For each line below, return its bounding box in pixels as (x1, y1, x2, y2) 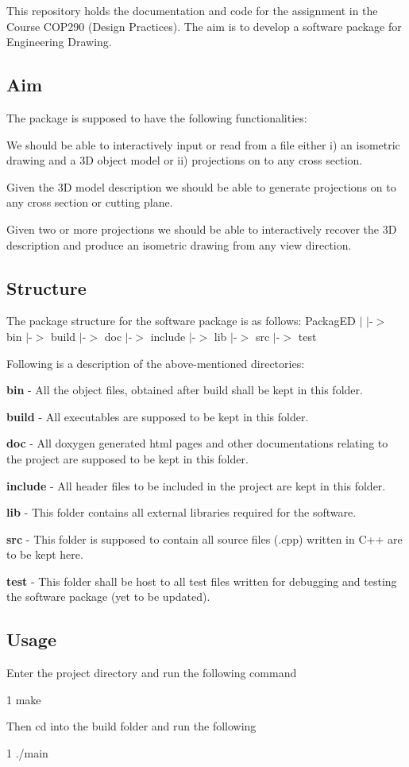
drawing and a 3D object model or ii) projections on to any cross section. (6, 152, 363, 169)
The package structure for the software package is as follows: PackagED (6, 312, 356, 329)
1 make (6, 691, 41, 707)
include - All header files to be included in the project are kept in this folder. (6, 477, 386, 494)
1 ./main (6, 745, 48, 761)
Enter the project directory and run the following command (6, 664, 297, 681)
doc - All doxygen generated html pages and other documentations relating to (6, 435, 388, 451)
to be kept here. (6, 546, 83, 563)
